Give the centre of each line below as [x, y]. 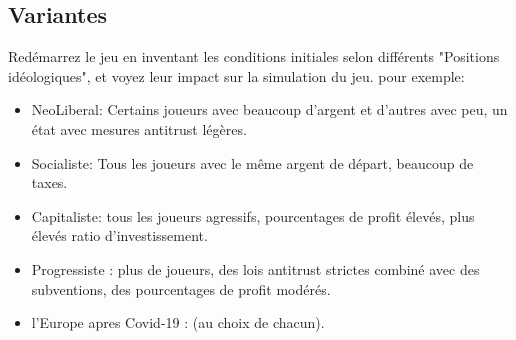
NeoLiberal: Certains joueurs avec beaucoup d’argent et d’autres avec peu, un [269, 109]
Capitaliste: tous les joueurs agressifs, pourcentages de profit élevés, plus [253, 215]
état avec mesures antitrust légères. [139, 128]
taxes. [49, 182]
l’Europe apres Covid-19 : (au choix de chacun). [178, 322]
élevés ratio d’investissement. [119, 235]
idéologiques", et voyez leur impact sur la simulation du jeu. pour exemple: [236, 75]
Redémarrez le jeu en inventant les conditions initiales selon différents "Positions [254, 56]
